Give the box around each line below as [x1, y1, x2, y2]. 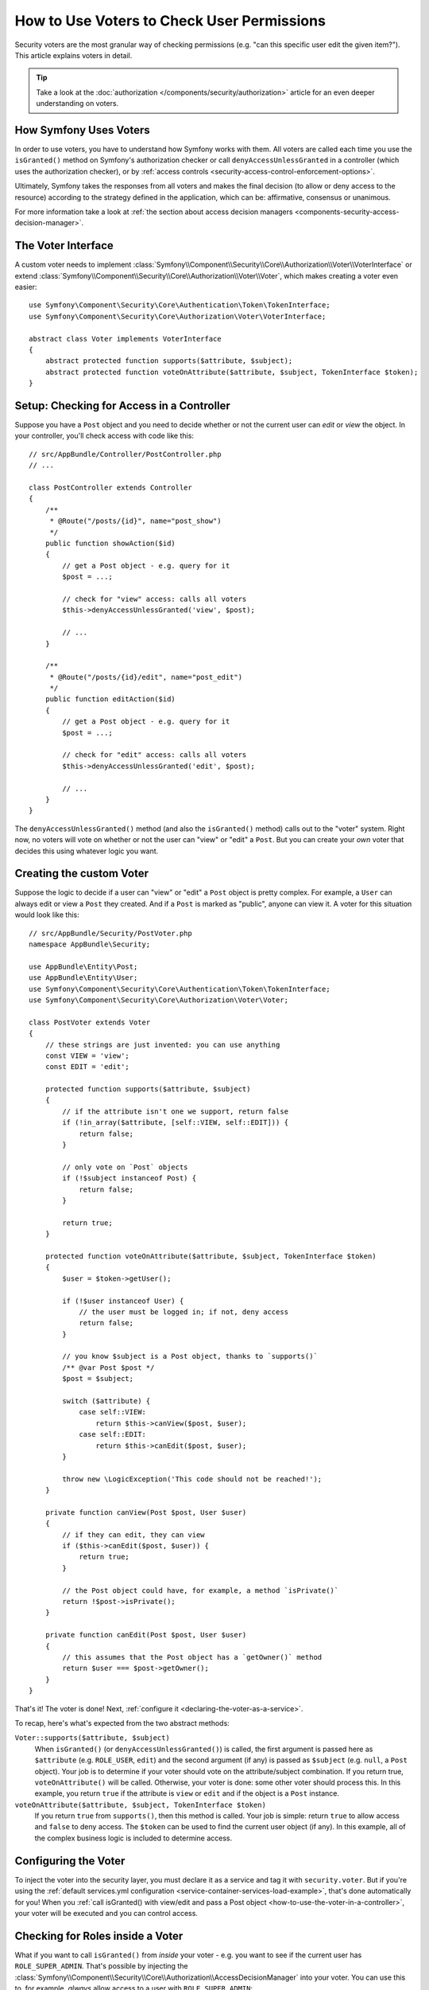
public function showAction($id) [44, 538, 176, 548]
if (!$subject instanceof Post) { [62, 1174, 197, 1183]
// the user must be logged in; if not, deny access [79, 1307, 289, 1317]
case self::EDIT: [79, 1430, 147, 1439]
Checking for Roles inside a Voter [14, 1929, 184, 1942]
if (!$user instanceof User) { [62, 1296, 184, 1305]
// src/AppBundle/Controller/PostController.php [29, 450, 222, 458]
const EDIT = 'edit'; [44, 1063, 130, 1071]
